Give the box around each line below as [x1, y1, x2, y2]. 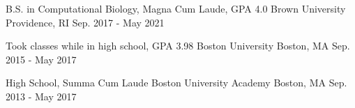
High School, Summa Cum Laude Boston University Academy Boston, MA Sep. [6, 75, 347, 90]
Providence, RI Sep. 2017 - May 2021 [6, 15, 165, 29]
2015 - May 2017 [6, 52, 77, 66]
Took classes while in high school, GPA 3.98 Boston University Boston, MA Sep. [6, 38, 350, 53]
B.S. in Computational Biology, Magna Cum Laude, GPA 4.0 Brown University [6, 1, 346, 15]
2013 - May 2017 [6, 88, 77, 103]
